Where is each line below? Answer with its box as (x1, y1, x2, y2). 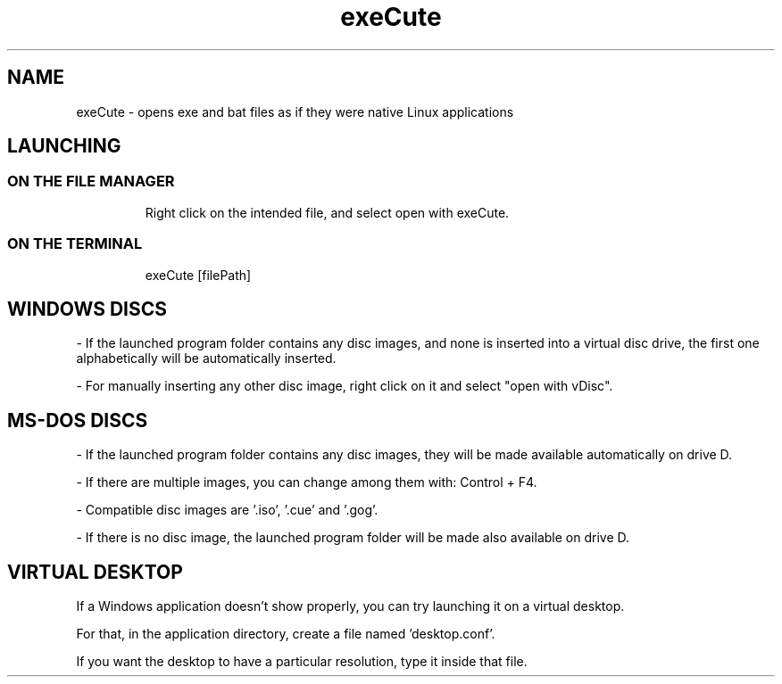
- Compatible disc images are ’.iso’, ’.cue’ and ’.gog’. (76, 502, 379, 518)
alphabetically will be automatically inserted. (76, 350, 337, 367)
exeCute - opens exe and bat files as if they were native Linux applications (76, 103, 514, 119)
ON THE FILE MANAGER (7, 172, 175, 191)
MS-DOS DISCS (7, 408, 148, 432)
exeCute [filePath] (145, 267, 252, 283)
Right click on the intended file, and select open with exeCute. (145, 204, 510, 220)
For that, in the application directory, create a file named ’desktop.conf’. (76, 626, 495, 642)
